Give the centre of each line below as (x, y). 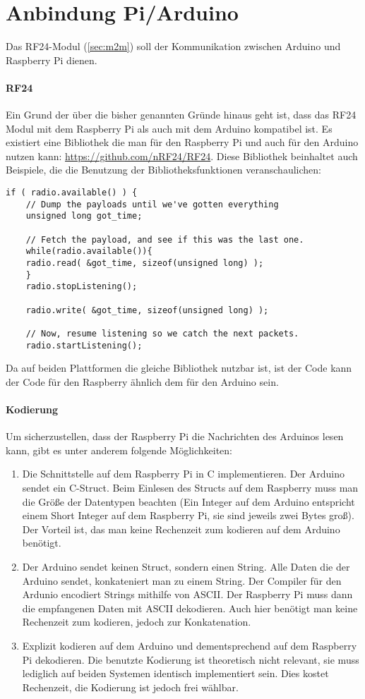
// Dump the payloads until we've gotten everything (152, 204)
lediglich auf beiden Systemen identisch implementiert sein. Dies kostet (175, 673)
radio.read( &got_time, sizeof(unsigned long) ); (145, 263)
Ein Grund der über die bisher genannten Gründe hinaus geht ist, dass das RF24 (181, 115)
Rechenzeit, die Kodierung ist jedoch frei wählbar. (130, 687)
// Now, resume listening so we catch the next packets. (162, 333)
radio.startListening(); (84, 345)
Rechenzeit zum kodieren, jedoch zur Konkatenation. (137, 622)
